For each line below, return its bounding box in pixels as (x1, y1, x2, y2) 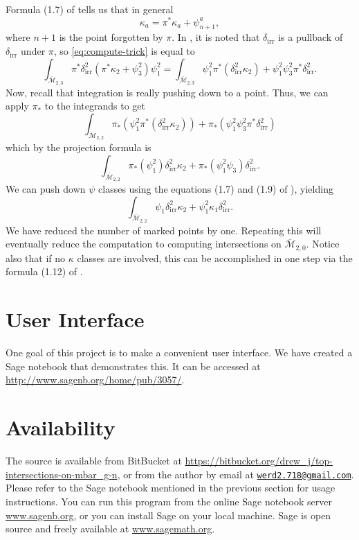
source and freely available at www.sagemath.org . (6, 521, 215, 536)
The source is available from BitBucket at (6, 453, 182, 468)
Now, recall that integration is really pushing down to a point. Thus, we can (6, 85, 329, 99)
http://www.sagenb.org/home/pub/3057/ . (6, 372, 185, 387)
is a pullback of (278, 30, 343, 44)
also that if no (6, 250, 66, 265)
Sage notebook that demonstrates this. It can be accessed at (6, 358, 261, 373)
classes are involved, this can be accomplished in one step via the (77, 250, 353, 265)
